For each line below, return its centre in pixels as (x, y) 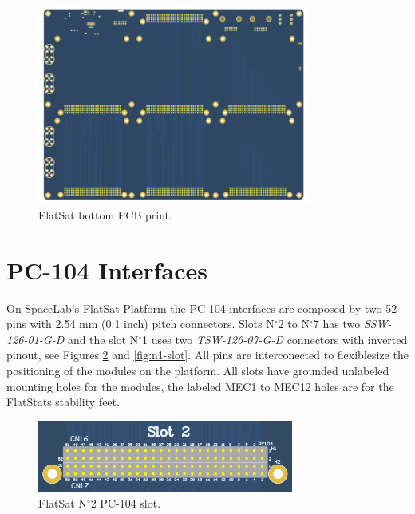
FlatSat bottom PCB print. (105, 214)
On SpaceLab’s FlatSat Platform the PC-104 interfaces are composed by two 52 (202, 308)
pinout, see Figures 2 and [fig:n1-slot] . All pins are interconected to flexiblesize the (207, 355)
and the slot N (103, 339)
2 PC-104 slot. (126, 503)
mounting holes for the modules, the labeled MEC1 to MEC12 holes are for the (200, 386)
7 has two (337, 324)
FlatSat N (63, 503)
